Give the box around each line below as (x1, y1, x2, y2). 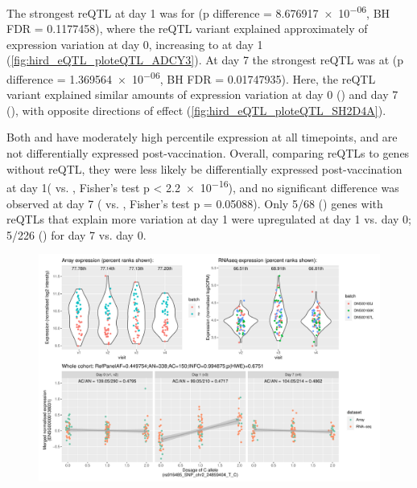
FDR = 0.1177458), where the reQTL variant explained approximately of (6, 20, 368, 37)
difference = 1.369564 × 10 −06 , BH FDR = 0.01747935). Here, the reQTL (6, 68, 376, 87)
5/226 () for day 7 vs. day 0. (6, 226, 147, 243)
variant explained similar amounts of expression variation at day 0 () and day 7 (6, 86, 398, 103)
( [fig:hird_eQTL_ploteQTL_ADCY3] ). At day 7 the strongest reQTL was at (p (6, 51, 404, 68)
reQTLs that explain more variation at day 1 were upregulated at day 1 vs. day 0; (6, 211, 411, 228)
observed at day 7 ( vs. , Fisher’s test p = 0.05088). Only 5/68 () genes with (6, 195, 383, 211)
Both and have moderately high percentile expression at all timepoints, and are (6, 129, 398, 146)
